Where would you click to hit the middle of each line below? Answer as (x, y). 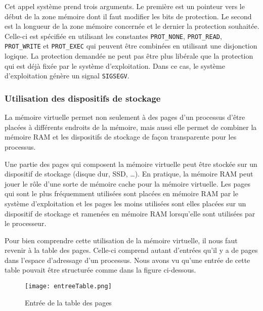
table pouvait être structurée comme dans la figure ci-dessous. (100, 270)
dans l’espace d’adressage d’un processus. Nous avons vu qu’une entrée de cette (127, 260)
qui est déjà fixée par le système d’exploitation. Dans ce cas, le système (115, 65)
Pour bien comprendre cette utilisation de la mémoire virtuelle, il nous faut (121, 240)
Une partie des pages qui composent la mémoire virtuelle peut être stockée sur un (131, 164)
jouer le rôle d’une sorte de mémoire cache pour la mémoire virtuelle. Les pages (127, 183)
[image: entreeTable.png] (68, 286)
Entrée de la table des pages (68, 302)
